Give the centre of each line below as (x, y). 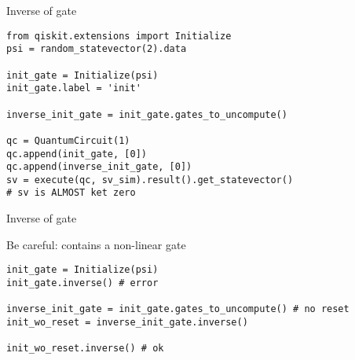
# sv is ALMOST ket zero (71, 193)
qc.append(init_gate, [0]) (77, 154)
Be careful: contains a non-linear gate (96, 244)
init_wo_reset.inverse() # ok (85, 349)
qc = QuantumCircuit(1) (68, 140)
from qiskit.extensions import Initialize (119, 36)
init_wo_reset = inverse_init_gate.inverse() (127, 322)
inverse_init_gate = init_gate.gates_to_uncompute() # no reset (178, 309)
